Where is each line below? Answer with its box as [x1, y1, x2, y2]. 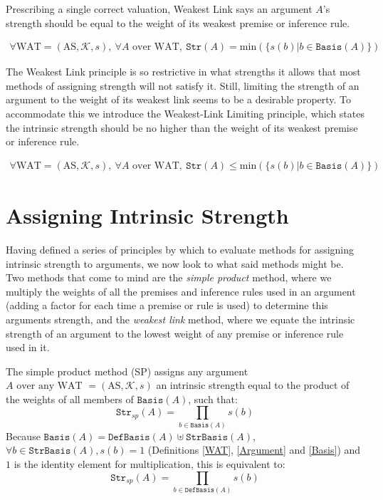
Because [6, 428, 41, 443]
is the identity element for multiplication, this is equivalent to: [14, 456, 285, 471]
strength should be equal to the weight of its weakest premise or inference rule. [6, 15, 350, 30]
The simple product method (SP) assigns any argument [6, 363, 248, 378]
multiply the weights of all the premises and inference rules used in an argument [6, 283, 356, 298]
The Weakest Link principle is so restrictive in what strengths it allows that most [6, 64, 361, 79]
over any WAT [16, 381, 83, 392]
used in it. [6, 340, 50, 355]
